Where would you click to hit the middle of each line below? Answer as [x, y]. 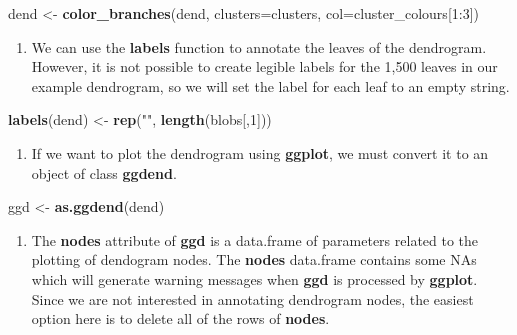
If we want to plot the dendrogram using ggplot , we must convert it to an [260, 152]
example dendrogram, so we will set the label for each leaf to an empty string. [270, 85]
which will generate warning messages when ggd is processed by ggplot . [254, 278]
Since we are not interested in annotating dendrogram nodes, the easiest [252, 298]
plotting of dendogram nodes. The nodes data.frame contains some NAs [254, 259]
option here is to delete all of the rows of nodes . [180, 318]
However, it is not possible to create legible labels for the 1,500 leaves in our [264, 66]
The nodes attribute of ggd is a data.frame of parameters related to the [255, 239]
